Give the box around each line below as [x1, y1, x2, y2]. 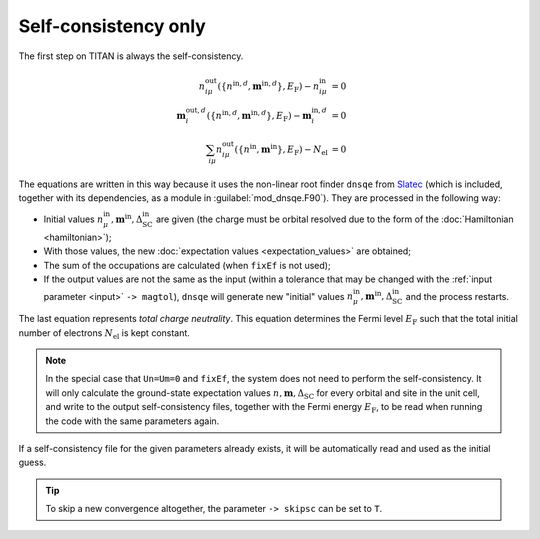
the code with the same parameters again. [45, 415, 220, 427]
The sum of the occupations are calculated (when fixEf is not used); [43, 259, 331, 271]
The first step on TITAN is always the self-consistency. [18, 50, 244, 62]
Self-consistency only [18, 15, 207, 37]
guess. [18, 456, 47, 469]
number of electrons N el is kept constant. [18, 326, 190, 341]
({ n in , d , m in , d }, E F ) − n [217, 78, 320, 94]
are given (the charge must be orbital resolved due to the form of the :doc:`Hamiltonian [155, 213, 514, 225]
